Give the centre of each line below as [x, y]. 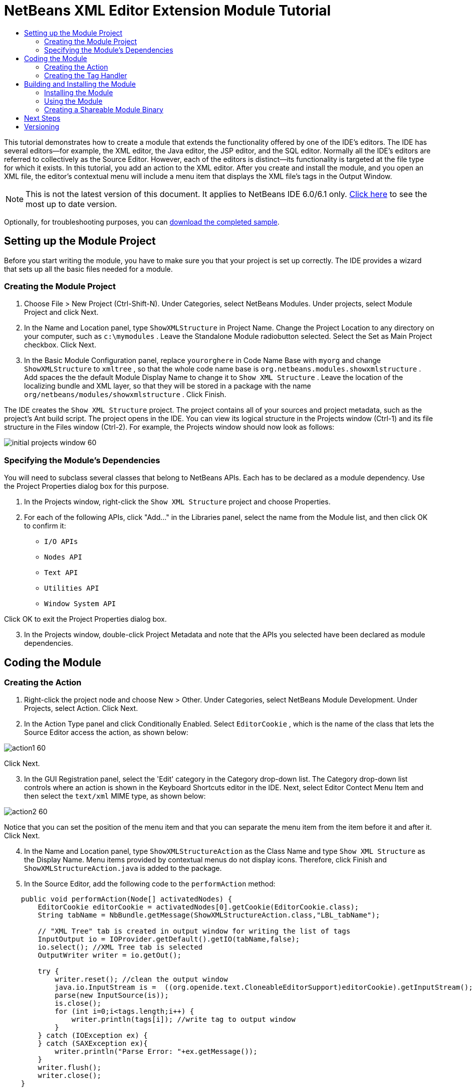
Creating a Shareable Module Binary [104, 109]
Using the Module [73, 101]
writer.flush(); [69, 1068]
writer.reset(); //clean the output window [141, 979]
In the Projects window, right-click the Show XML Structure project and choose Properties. [177, 502]
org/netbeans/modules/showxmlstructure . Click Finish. [125, 395]
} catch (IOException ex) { [93, 1036]
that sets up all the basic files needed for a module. [88, 269]
